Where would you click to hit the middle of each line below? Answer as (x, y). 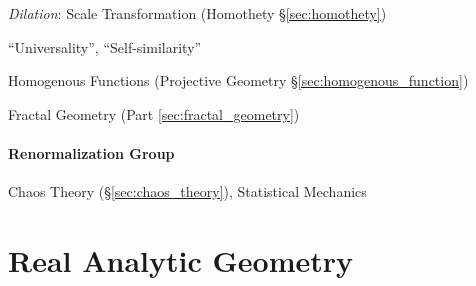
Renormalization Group (91, 152)
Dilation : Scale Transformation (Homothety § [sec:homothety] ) (197, 13)
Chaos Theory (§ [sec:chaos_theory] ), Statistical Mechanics (187, 191)
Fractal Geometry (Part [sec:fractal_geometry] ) (154, 113)
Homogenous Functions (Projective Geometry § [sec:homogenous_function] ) (238, 80)
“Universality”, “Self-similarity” (105, 46)
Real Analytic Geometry (181, 259)
